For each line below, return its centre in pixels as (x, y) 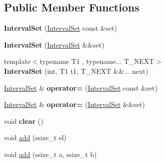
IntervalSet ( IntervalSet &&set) (54, 44)
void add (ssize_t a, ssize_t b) (50, 154)
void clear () (24, 121)
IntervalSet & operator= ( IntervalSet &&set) (75, 104)
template (17, 61)
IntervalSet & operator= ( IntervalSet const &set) (81, 87)
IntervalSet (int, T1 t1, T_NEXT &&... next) (76, 71)
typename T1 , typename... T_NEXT (97, 61)
